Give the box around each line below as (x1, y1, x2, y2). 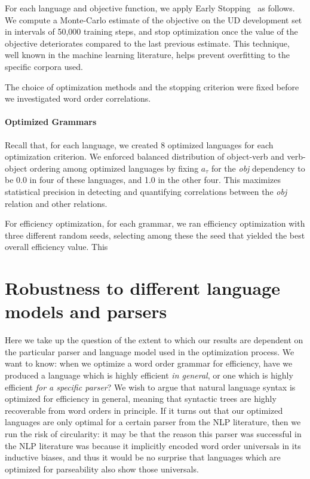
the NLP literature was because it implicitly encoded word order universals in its (5, 439, 301, 451)
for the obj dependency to (211, 161, 305, 174)
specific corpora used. (5, 60, 83, 72)
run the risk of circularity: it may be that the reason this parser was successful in (5, 427, 302, 440)
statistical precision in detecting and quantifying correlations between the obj (5, 185, 287, 197)
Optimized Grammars (5, 115, 97, 128)
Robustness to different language (5, 276, 281, 300)
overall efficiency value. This (5, 240, 108, 253)
